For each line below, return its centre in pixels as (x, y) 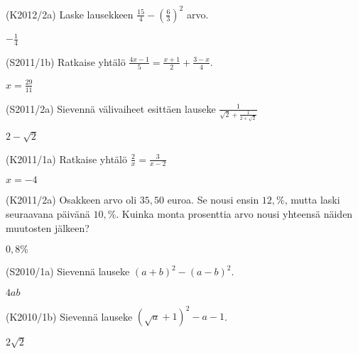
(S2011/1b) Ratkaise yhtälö (66, 61)
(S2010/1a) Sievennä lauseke (68, 271)
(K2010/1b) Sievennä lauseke (69, 316)
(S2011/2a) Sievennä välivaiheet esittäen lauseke (111, 108)
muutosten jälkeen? (48, 227)
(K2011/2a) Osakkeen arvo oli (71, 200)
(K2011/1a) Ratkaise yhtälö (66, 159)
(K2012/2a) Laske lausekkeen (70, 14)
